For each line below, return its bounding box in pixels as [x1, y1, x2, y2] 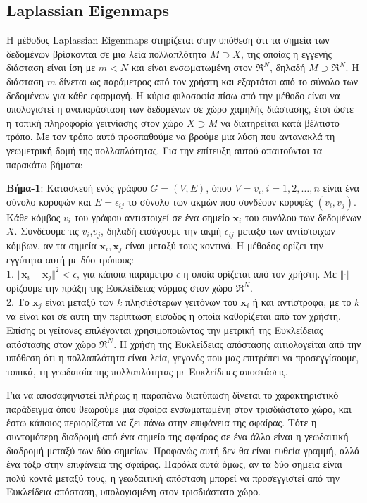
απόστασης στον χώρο [6, 336, 97, 351]
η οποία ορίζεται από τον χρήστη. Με [183, 266, 337, 280]
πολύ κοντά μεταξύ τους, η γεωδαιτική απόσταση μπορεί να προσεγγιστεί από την [6, 470, 340, 485]
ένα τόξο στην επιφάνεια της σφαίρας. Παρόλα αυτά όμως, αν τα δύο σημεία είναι [6, 457, 342, 471]
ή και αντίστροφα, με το [252, 294, 352, 309]
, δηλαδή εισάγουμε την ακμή [101, 223, 222, 238]
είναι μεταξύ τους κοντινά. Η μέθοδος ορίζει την [125, 237, 323, 252]
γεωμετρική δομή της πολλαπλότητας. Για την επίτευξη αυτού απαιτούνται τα [6, 142, 322, 157]
